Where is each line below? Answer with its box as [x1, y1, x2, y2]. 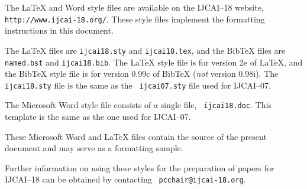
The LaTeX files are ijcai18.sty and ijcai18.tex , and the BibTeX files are [5, 44, 286, 56]
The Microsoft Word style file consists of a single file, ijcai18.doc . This [5, 99, 272, 111]
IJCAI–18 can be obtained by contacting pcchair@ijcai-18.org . [5, 173, 246, 185]
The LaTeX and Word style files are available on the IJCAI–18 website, [5, 1, 264, 13]
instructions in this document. [5, 24, 114, 37]
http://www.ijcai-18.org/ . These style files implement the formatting [5, 12, 265, 25]
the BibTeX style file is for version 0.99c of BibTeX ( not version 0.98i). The [5, 67, 279, 80]
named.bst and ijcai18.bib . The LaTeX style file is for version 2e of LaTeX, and [5, 56, 303, 68]
